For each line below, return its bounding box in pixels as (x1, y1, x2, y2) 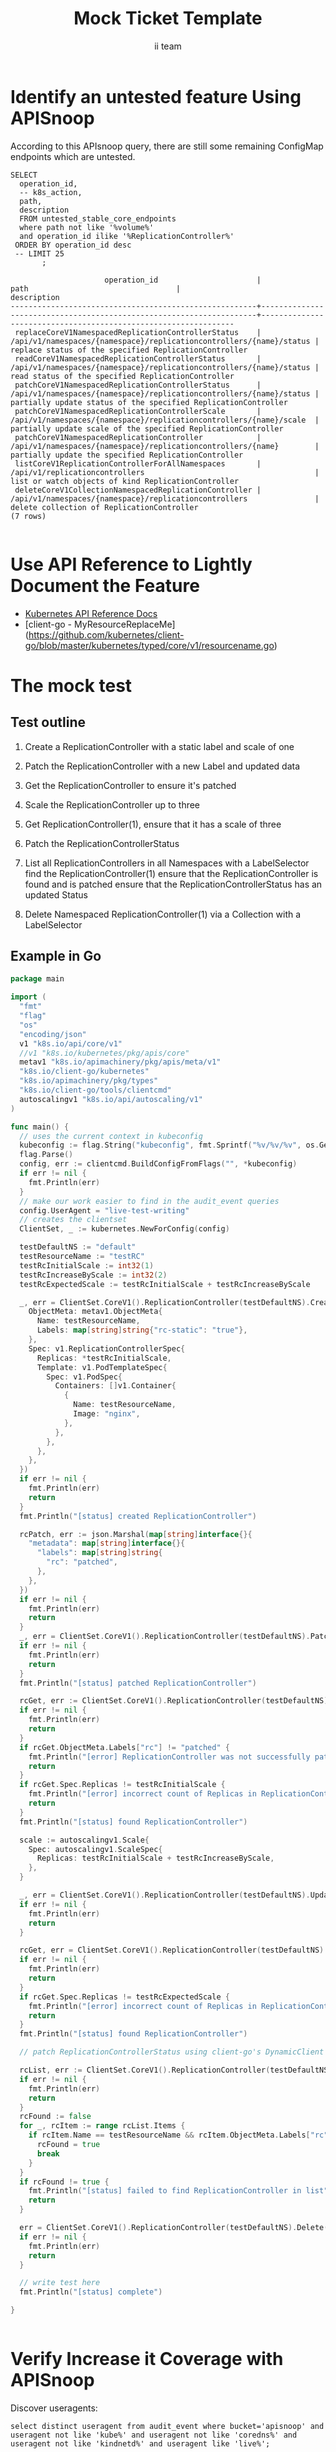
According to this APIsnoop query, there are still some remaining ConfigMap (10, 140, 324, 152)
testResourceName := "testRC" (19, 1252, 145, 1262)
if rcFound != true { (19, 2177, 110, 2187)
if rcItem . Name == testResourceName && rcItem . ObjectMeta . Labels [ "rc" (28, 2130, 329, 2141)
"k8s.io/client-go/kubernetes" (19, 1067, 150, 1077)
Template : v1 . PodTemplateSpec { (36, 1362, 168, 1372)
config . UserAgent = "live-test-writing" (19, 1205, 190, 1216)
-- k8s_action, (19, 187, 83, 197)
